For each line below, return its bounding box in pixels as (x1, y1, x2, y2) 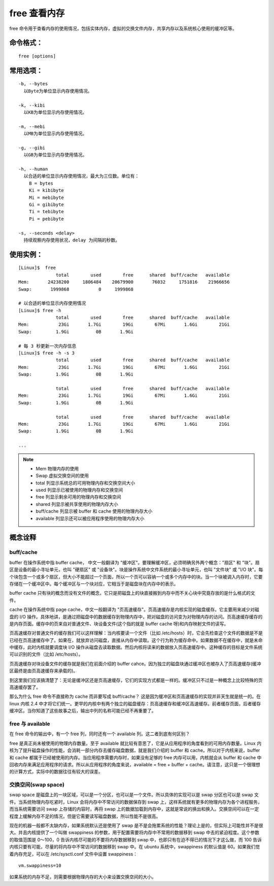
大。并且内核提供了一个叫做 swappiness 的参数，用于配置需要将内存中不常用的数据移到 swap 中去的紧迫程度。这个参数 (9, 830, 260, 836)
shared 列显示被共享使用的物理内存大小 (36, 501, 119, 507)
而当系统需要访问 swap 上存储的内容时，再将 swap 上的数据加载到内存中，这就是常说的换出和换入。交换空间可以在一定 (9, 806, 259, 812)
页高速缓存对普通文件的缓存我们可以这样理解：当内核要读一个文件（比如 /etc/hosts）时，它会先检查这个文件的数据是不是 (9, 630, 263, 636)
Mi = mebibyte (28, 194, 64, 200)
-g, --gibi (18, 145, 46, 151)
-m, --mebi (18, 123, 46, 129)
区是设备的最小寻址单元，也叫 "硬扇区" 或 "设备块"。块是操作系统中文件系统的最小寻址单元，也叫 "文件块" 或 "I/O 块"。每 (9, 566, 263, 573)
